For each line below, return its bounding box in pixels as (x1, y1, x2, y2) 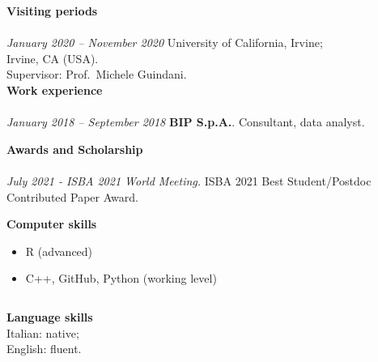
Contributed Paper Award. (6, 188, 138, 205)
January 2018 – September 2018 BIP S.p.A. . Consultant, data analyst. (6, 113, 365, 130)
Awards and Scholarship (6, 140, 143, 157)
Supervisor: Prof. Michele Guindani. (6, 66, 187, 83)
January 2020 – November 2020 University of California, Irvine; (6, 34, 323, 51)
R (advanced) (25, 242, 93, 259)
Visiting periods (6, 2, 98, 19)
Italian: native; (6, 324, 79, 341)
